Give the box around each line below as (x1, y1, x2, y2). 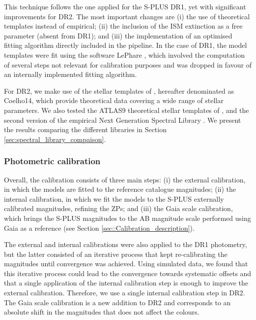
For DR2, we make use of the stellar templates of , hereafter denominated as (4, 85, 234, 96)
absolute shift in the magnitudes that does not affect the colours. (4, 307, 199, 317)
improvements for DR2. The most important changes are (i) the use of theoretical (4, 11, 250, 21)
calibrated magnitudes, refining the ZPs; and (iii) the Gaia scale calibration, (4, 203, 233, 213)
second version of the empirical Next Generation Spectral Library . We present (4, 114, 241, 125)
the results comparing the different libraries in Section (4, 124, 167, 135)
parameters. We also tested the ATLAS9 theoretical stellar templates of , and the (4, 105, 249, 115)
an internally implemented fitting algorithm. (4, 69, 137, 79)
